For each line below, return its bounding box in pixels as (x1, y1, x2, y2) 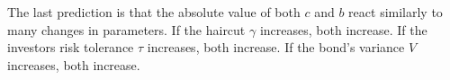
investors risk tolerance (7, 38, 134, 57)
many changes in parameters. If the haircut (7, 20, 246, 39)
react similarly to (348, 3, 443, 21)
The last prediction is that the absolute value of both (7, 3, 301, 21)
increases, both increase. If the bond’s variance (147, 38, 405, 57)
